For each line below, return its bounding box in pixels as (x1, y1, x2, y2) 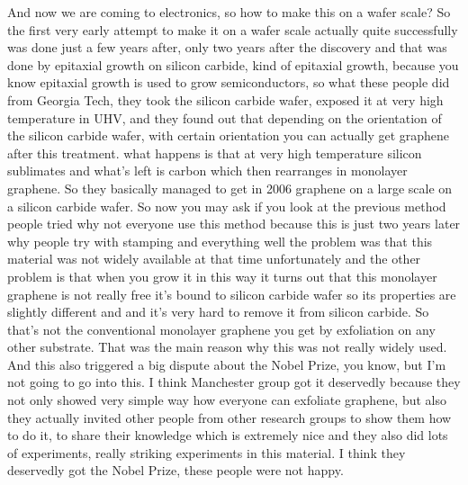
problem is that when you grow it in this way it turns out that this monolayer (7, 266, 437, 285)
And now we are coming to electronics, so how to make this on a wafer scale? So (7, 3, 451, 21)
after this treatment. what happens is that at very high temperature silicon (7, 143, 422, 162)
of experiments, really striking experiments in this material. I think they (7, 443, 406, 462)
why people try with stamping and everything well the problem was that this (7, 231, 433, 250)
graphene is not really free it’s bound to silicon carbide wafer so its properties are (7, 284, 456, 303)
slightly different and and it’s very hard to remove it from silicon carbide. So (7, 302, 429, 321)
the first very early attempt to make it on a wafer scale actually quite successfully (7, 20, 458, 39)
